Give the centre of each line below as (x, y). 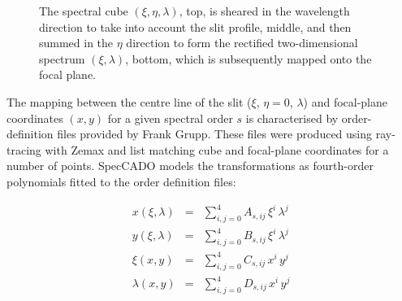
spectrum (62, 58)
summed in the (76, 43)
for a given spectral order (170, 118)
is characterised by (292, 118)
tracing (24, 149)
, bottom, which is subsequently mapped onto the (249, 58)
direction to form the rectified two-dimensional (242, 43)
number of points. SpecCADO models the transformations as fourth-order (190, 166)
